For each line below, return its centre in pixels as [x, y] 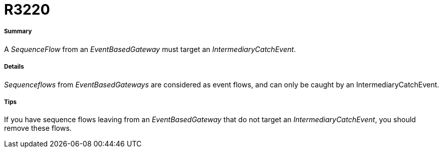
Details [14, 67]
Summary [18, 32]
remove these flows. [38, 128]
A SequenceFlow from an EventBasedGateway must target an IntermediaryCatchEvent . [150, 49]
